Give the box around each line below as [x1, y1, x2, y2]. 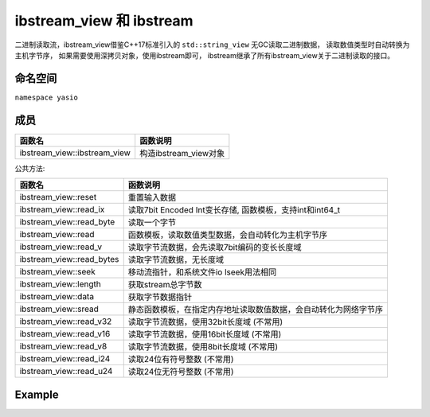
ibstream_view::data [19, 291, 95, 302]
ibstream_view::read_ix [19, 204, 105, 215]
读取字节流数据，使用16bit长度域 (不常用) [127, 329, 282, 340]
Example [14, 388, 59, 401]
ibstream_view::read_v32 [19, 316, 112, 327]
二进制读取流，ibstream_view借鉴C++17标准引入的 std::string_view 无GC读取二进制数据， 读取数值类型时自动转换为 [14, 40, 410, 49]
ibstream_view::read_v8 [19, 341, 107, 352]
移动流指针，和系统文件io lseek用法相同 [127, 267, 277, 278]
